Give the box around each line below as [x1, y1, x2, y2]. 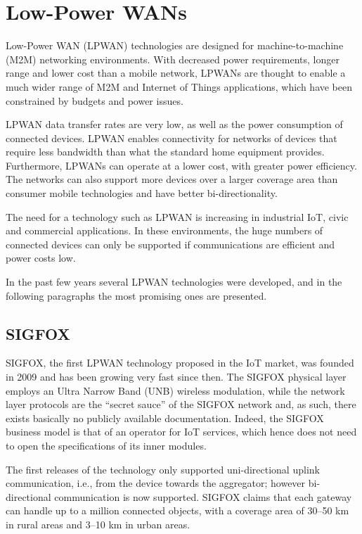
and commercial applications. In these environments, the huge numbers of [6, 223, 323, 238]
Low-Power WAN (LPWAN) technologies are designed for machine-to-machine [6, 38, 344, 53]
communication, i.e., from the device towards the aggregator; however [6, 476, 306, 490]
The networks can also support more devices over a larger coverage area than [6, 172, 338, 186]
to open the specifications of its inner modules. [6, 438, 207, 452]
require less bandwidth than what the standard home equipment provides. [6, 144, 325, 159]
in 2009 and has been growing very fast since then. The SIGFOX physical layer [6, 369, 347, 384]
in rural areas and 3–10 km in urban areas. [6, 516, 190, 531]
